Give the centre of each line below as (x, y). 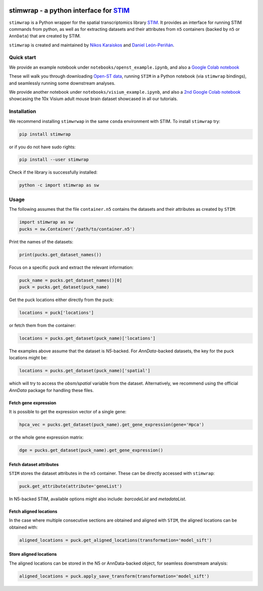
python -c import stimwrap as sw (59, 185)
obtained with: (23, 527)
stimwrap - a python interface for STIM (69, 10)
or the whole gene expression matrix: (46, 437)
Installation (23, 111)
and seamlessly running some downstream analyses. (62, 83)
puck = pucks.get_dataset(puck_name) (64, 287)
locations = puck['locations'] (57, 313)
